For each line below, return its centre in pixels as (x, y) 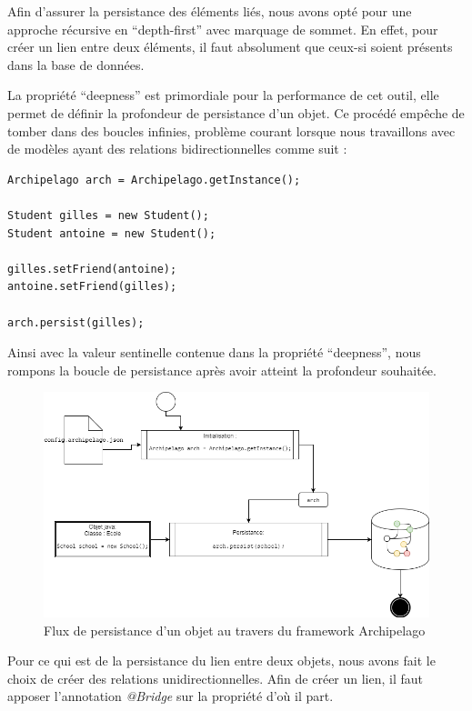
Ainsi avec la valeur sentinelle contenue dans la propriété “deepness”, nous (214, 352)
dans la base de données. (76, 64)
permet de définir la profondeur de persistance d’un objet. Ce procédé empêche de (236, 112)
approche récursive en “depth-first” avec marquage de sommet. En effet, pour (223, 29)
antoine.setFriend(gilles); (92, 287)
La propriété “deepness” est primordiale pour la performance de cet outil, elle (223, 95)
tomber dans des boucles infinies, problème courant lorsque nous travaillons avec (231, 130)
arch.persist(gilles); (76, 322)
